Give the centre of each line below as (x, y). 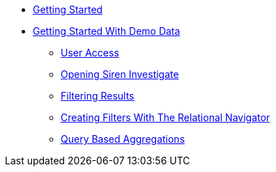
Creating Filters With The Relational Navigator (166, 117)
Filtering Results (98, 96)
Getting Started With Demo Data (107, 31)
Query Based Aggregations (123, 139)
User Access (90, 53)
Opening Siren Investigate (120, 74)
